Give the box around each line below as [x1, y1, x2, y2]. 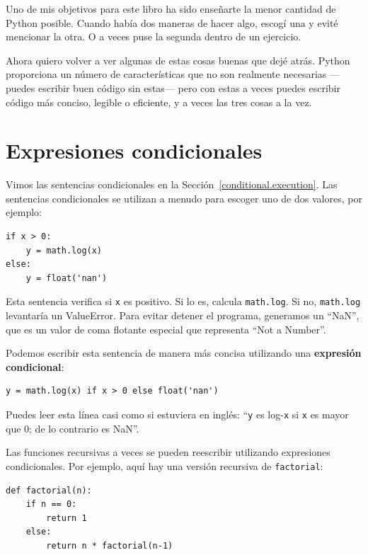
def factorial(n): [6, 485, 92, 496]
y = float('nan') [25, 273, 108, 283]
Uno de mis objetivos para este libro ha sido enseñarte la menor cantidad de [6, 1, 336, 16]
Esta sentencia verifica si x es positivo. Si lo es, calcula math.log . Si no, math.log [6, 294, 361, 309]
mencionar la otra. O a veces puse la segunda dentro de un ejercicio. [6, 29, 301, 44]
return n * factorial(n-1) [46, 540, 173, 551]
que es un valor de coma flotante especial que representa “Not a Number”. [6, 321, 326, 336]
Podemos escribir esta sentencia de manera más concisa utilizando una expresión [6, 345, 362, 360]
